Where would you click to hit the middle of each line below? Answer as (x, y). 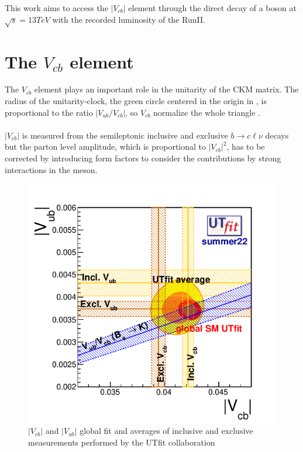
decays (277, 135)
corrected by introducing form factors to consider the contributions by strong (143, 158)
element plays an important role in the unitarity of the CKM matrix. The (166, 89)
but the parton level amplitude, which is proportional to (106, 146)
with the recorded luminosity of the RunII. (129, 19)
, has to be (246, 146)
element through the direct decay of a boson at (212, 8)
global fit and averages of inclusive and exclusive (166, 431)
